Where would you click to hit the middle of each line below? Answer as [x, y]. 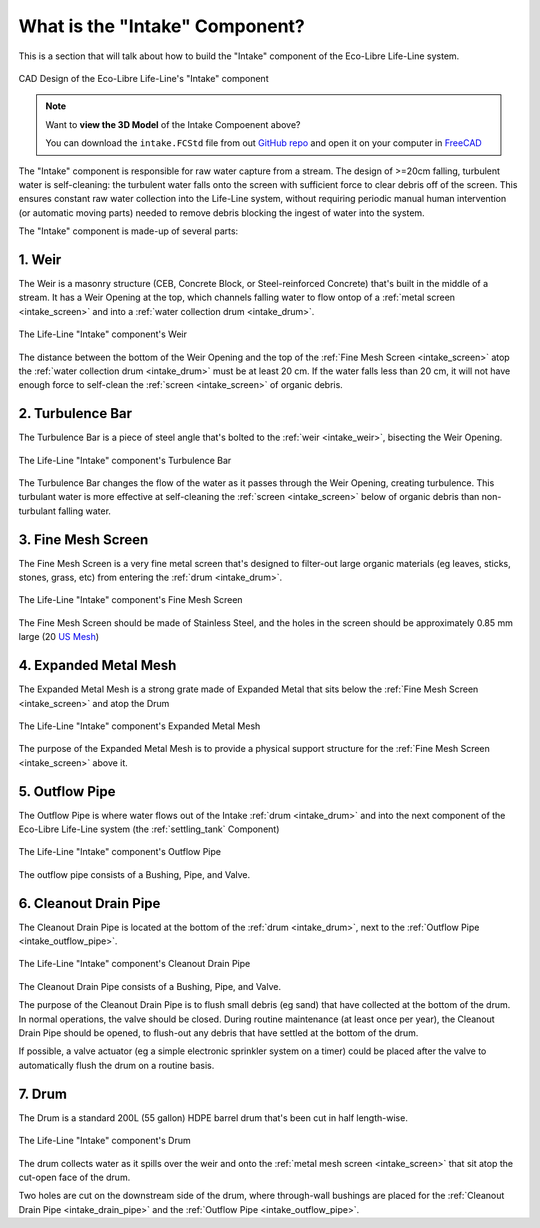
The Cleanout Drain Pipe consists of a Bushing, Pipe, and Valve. [150, 986]
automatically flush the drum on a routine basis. [116, 1065]
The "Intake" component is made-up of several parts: [128, 231]
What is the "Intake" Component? [161, 26]
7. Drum [42, 1093]
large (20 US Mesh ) [59, 637]
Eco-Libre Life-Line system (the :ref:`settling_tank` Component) [149, 829]
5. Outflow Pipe [67, 791]
